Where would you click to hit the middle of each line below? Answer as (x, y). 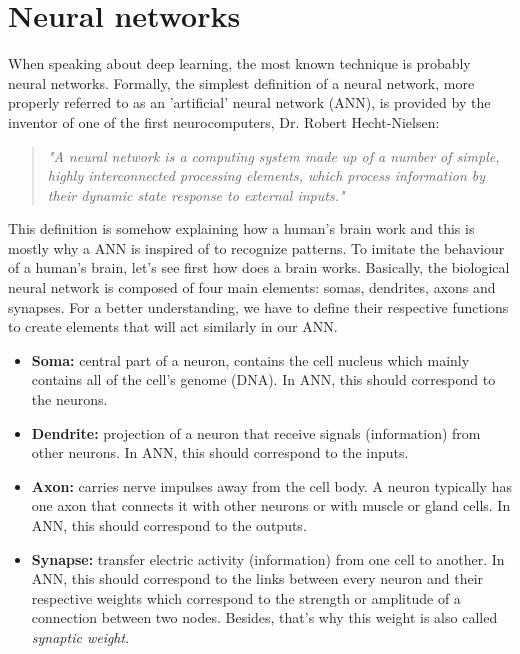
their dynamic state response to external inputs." (196, 194)
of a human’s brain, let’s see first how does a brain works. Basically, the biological (259, 267)
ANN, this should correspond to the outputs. (169, 525)
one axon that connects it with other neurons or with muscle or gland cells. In (271, 505)
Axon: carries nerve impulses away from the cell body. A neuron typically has (271, 485)
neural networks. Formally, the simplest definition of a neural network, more (241, 82)
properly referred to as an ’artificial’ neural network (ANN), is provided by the (249, 102)
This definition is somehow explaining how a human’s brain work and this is (241, 228)
